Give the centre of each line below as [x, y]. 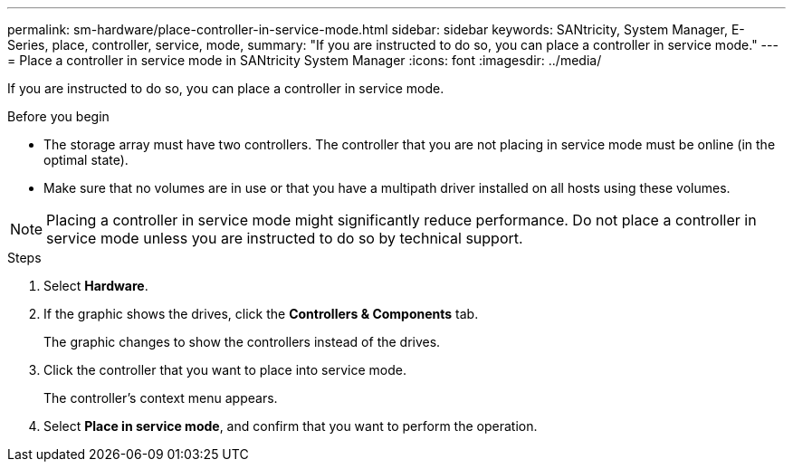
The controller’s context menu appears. [161, 398]
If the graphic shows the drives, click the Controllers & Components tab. [261, 314]
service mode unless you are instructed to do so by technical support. [285, 238]
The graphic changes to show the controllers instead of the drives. [242, 342]
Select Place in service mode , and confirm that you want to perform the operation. [291, 426]
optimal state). [86, 160]
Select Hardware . [96, 286]
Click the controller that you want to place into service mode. [225, 370]
